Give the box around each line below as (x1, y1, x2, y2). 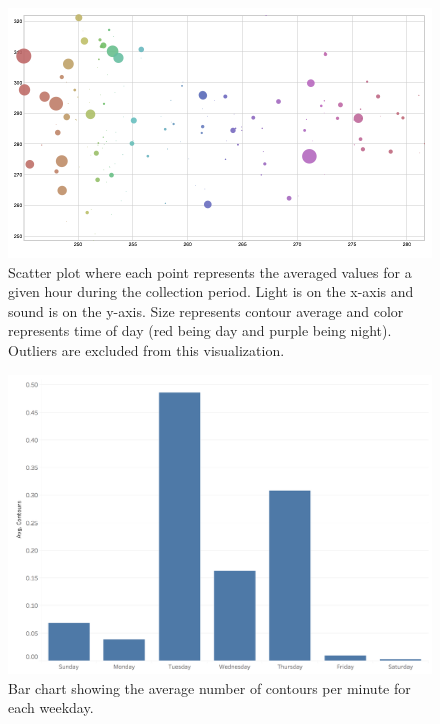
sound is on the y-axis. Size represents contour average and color (8, 300, 404, 321)
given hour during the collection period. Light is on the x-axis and (8, 281, 414, 302)
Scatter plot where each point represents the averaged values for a (8, 261, 412, 282)
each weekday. (8, 697, 94, 718)
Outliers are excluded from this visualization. (8, 339, 285, 360)
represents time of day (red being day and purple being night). (8, 320, 392, 341)
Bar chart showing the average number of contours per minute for (8, 677, 411, 698)
